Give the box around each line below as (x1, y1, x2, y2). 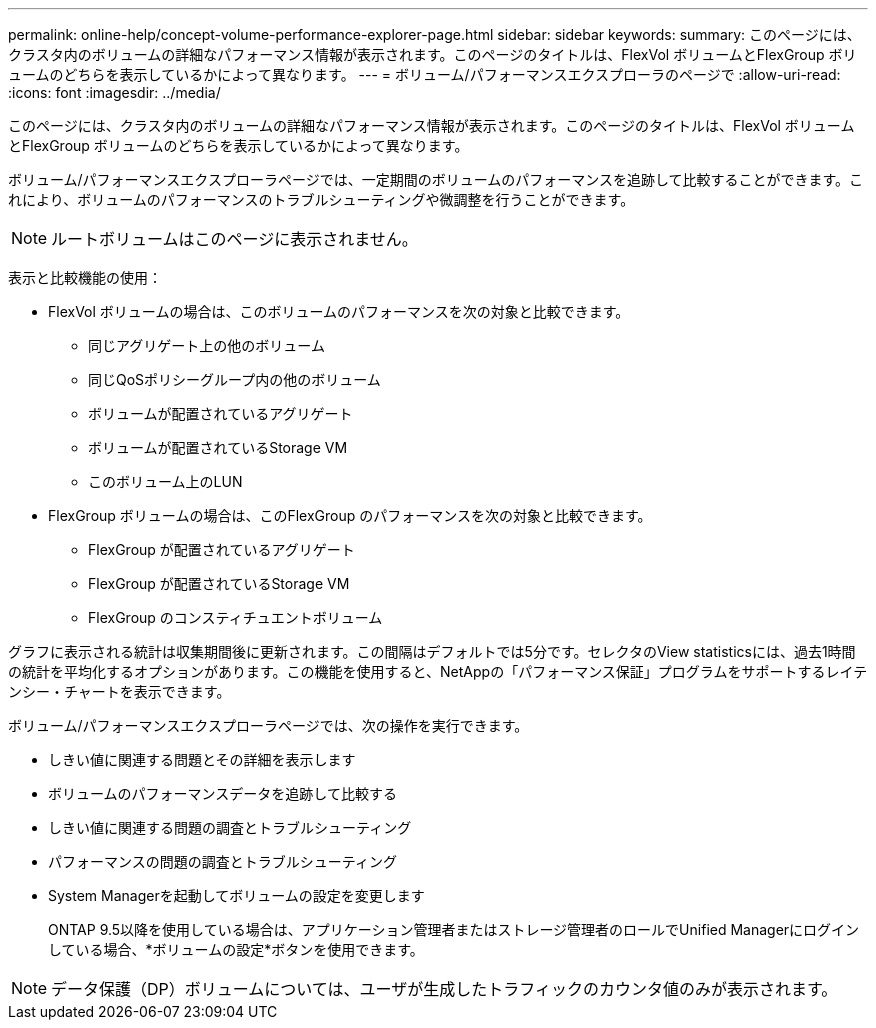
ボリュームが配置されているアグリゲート (88, 405, 353, 422)
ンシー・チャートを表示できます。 (8, 683, 231, 700)
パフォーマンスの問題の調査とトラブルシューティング (48, 853, 397, 870)
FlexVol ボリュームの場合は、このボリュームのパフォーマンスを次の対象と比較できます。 (48, 303, 630, 320)
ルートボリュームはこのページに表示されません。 (51, 229, 418, 249)
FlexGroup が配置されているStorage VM (88, 575, 350, 592)
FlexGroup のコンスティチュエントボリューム (88, 609, 383, 626)
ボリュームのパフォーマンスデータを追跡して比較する (48, 785, 397, 802)
